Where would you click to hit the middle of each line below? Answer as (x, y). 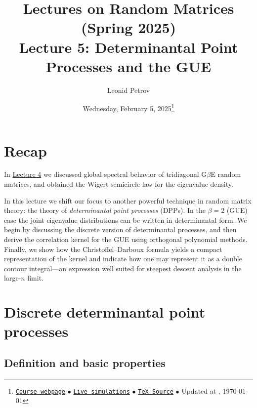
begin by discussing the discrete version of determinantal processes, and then (120, 229)
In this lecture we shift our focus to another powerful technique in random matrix (128, 200)
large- (13, 278)
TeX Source (156, 391)
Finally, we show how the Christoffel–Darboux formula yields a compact (113, 249)
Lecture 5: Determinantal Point (128, 47)
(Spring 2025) (128, 27)
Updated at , (201, 390)
